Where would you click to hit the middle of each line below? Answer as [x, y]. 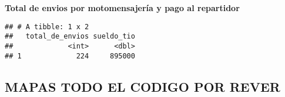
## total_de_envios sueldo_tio [70, 37]
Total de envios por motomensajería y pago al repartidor [122, 8]
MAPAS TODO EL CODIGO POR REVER [142, 86]
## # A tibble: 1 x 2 [47, 27]
